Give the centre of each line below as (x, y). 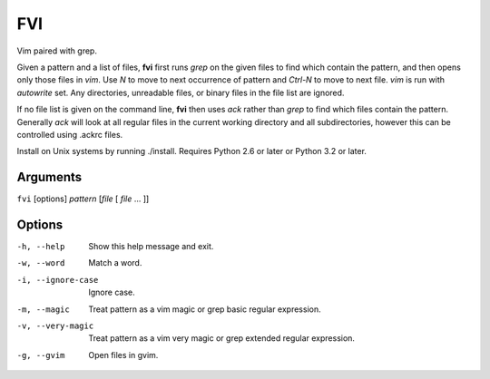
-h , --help (41, 247)
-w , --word (41, 263)
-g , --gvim (41, 355)
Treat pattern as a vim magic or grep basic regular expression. (205, 309)
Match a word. (115, 263)
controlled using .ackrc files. (70, 134)
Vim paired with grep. (57, 51)
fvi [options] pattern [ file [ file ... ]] (83, 199)
